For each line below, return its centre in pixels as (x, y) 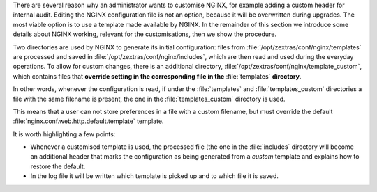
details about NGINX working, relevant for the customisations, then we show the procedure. (145, 34)
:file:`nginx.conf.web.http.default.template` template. (88, 121)
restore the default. (58, 166)
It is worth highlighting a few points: (64, 134)
